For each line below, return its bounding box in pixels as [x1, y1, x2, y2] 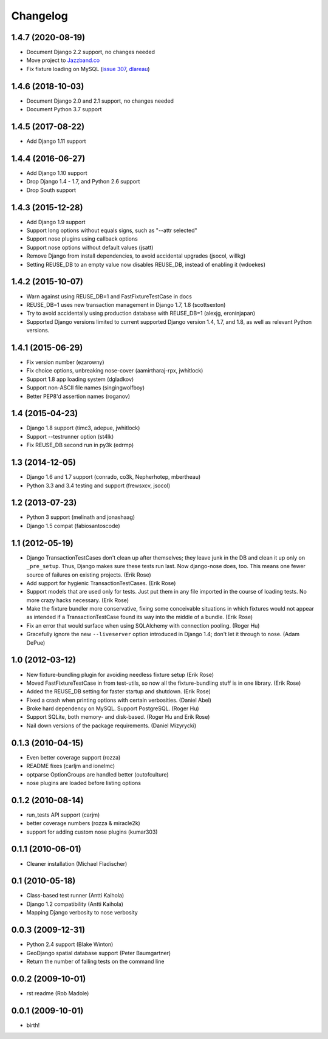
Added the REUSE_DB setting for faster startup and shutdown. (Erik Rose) [26, 688, 211, 695]
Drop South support [26, 186, 76, 194]
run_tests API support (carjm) [26, 811, 100, 818]
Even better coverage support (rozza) [26, 753, 121, 761]
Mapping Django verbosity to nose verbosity [26, 909, 138, 916]
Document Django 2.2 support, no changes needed [26, 49, 155, 56]
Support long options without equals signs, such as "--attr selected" [26, 227, 197, 234]
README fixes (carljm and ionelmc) [26, 763, 115, 770]
